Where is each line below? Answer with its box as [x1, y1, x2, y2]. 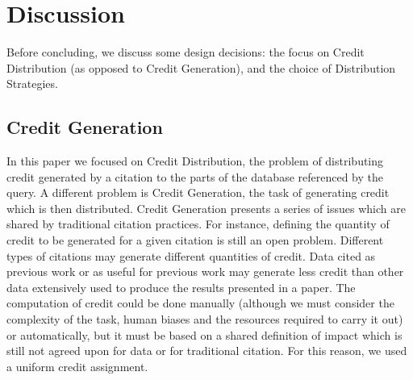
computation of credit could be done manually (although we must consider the [6, 294, 394, 311]
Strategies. [6, 75, 58, 92]
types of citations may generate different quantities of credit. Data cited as [6, 247, 376, 264]
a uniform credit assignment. [6, 357, 148, 374]
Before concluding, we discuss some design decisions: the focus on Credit [6, 44, 365, 61]
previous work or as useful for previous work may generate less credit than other [6, 263, 404, 280]
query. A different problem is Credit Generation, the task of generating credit [6, 184, 390, 201]
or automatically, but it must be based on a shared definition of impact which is [6, 326, 403, 343]
